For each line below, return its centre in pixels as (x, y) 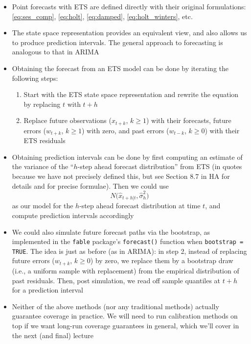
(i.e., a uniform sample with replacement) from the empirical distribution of (125, 270)
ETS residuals (45, 140)
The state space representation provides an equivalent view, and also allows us (129, 33)
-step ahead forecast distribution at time (140, 206)
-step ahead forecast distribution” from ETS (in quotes (160, 166)
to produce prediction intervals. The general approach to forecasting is (117, 42)
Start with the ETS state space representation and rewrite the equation (131, 94)
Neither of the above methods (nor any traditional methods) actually (115, 306)
